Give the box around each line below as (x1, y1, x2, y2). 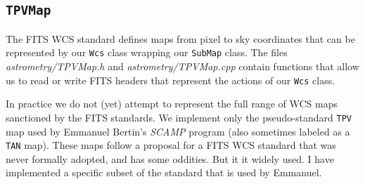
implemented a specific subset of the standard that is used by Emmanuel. (6, 165, 322, 180)
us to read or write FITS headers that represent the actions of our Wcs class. (6, 72, 335, 87)
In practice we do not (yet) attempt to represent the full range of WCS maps (6, 96, 338, 111)
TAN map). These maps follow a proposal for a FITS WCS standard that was (6, 138, 336, 152)
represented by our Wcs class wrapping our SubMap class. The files (6, 45, 288, 60)
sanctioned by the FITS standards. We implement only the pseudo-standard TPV (6, 110, 352, 124)
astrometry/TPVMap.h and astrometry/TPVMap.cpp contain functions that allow (6, 59, 359, 74)
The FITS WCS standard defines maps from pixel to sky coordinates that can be (6, 31, 355, 46)
